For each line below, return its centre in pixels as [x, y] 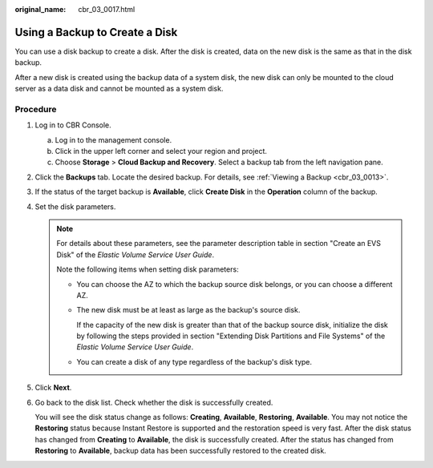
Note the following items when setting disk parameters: [148, 269]
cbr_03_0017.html [107, 9]
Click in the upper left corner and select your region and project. [161, 151]
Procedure [36, 109]
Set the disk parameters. [75, 206]
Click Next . [53, 388]
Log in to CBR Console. [73, 125]
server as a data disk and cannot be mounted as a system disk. [119, 89]
